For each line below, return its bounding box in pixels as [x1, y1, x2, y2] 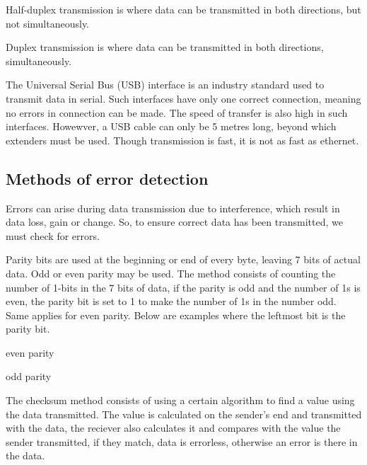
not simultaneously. [6, 16, 90, 30]
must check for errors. [6, 228, 100, 243]
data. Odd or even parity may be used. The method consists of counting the [6, 265, 336, 280]
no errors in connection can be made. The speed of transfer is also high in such [6, 105, 348, 120]
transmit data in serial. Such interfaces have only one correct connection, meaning [6, 91, 361, 105]
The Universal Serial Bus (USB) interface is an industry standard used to [6, 77, 325, 92]
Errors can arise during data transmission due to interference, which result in [6, 200, 340, 215]
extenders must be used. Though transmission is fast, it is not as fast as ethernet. [6, 132, 359, 147]
